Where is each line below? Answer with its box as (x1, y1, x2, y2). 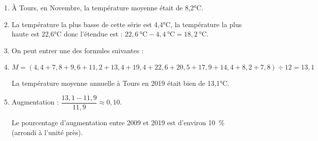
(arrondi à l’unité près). (11, 127, 83, 137)
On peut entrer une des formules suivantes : (11, 45, 143, 55)
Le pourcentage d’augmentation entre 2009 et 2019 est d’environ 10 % (11, 117, 225, 128)
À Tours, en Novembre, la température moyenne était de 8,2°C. (11, 2, 204, 12)
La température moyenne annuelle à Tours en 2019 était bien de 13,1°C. (11, 78, 229, 88)
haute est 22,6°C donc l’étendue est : (11, 29, 123, 39)
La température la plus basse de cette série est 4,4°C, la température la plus (11, 19, 242, 29)
